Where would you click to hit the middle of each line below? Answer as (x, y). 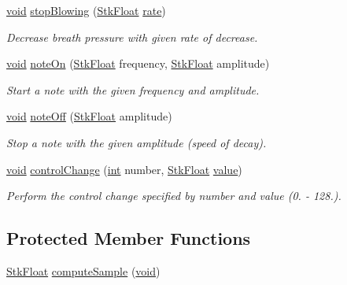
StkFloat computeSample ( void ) (83, 270)
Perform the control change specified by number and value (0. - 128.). (174, 196)
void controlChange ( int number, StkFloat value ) (124, 169)
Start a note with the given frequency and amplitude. (133, 89)
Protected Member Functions (129, 238)
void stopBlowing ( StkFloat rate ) (86, 10)
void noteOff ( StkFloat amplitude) (89, 116)
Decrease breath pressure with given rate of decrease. (132, 37)
